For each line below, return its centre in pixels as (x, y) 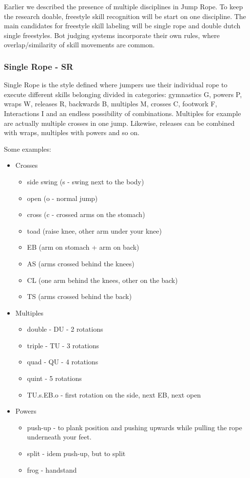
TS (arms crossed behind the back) (79, 296)
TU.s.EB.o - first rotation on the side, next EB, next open (114, 394)
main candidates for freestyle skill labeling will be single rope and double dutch (122, 26)
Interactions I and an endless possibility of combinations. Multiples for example (123, 113)
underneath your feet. (59, 437)
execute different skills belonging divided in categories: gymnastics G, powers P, (123, 94)
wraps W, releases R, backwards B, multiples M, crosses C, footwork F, (111, 104)
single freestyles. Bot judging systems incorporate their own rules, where (112, 35)
